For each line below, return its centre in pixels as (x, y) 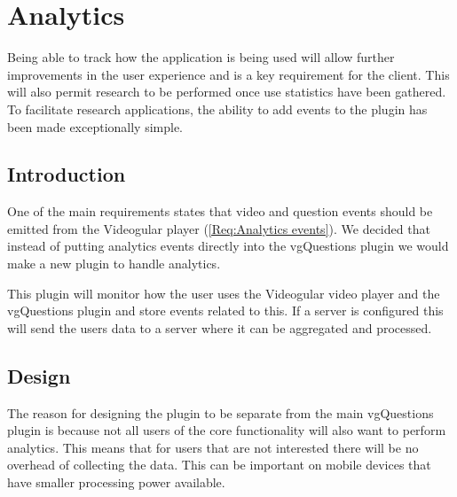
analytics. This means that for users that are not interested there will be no (213, 447)
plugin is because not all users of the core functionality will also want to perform (227, 430)
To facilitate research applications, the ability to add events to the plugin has (217, 109)
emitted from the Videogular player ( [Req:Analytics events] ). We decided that (219, 228)
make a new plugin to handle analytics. (114, 264)
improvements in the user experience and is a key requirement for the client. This (228, 74)
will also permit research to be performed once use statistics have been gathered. (227, 92)
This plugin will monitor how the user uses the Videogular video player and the (224, 293)
